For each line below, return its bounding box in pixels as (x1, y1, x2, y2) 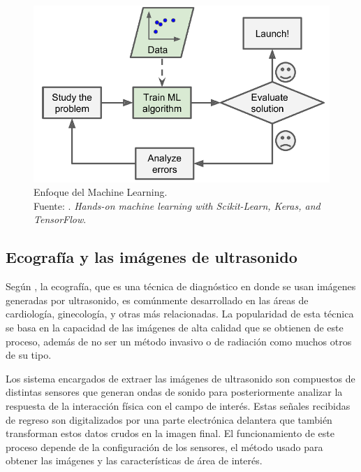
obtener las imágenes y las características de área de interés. (6, 453, 263, 468)
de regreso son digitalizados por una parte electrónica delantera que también (6, 412, 332, 427)
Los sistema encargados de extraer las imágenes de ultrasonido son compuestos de (6, 371, 355, 385)
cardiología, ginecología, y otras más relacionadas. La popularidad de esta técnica (6, 306, 354, 321)
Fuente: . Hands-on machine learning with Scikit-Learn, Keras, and (34, 198, 321, 213)
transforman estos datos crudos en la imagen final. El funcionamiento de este (6, 426, 334, 441)
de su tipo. (6, 348, 52, 362)
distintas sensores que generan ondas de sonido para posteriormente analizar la (6, 385, 343, 399)
